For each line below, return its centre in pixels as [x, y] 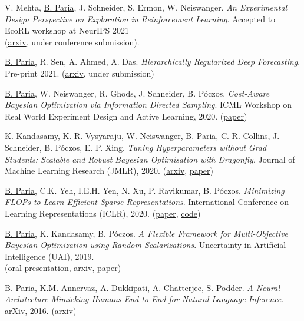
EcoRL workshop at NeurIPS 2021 [67, 30]
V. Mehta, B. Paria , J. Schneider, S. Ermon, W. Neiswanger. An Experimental [146, 7]
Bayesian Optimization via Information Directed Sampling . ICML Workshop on [148, 105]
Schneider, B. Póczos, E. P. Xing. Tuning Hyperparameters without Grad [136, 147]
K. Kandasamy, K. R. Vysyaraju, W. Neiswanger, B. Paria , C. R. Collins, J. [142, 136]
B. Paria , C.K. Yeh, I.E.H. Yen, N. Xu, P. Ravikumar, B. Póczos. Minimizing [145, 190]
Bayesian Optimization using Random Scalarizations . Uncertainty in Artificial [146, 245]
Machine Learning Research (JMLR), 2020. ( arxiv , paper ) [109, 171]
